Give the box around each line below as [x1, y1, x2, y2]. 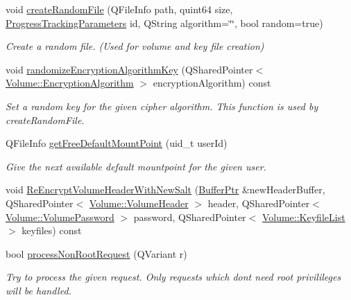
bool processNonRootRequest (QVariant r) [6, 246, 187, 261]
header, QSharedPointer [207, 195, 310, 210]
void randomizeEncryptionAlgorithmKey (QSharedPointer [6, 62, 253, 76]
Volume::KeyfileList [262, 209, 345, 224]
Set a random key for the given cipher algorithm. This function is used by [6, 98, 318, 113]
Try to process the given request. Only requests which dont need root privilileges [6, 270, 341, 284]
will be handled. [6, 283, 71, 297]
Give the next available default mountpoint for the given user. [6, 159, 266, 173]
